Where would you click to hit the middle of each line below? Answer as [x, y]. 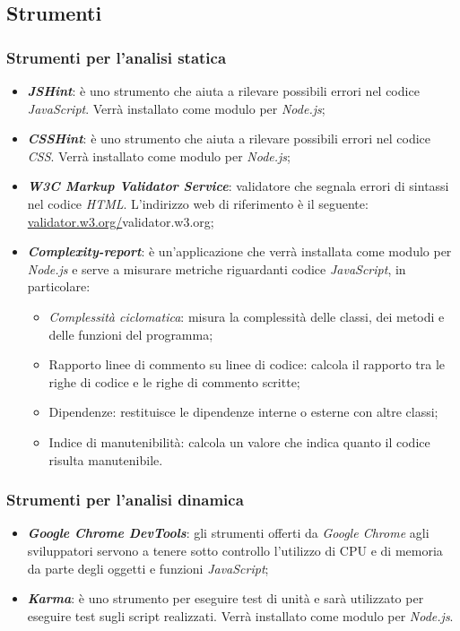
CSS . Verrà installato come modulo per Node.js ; [159, 156]
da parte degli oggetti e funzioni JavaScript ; [148, 568]
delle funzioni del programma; [131, 334]
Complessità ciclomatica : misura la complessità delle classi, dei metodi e [247, 316]
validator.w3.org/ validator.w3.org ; [121, 221]
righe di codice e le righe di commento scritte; [174, 381]
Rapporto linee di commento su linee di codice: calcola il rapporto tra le [247, 364]
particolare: [59, 286]
